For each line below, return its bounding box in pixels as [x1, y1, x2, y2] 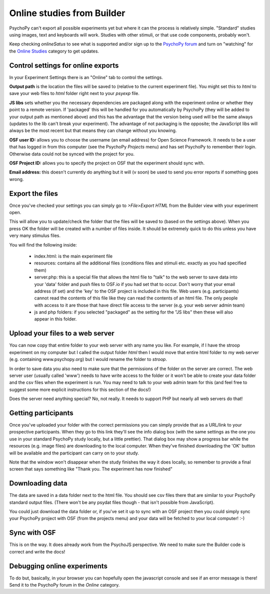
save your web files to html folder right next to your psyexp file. [9, 90, 139, 96]
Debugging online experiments [9, 561, 107, 570]
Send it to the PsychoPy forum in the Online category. [9, 582, 120, 588]
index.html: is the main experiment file [34, 253, 113, 259]
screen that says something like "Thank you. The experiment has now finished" [9, 466, 172, 472]
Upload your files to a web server [9, 329, 114, 337]
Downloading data [9, 479, 67, 487]
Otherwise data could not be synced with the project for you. [9, 150, 135, 157]
